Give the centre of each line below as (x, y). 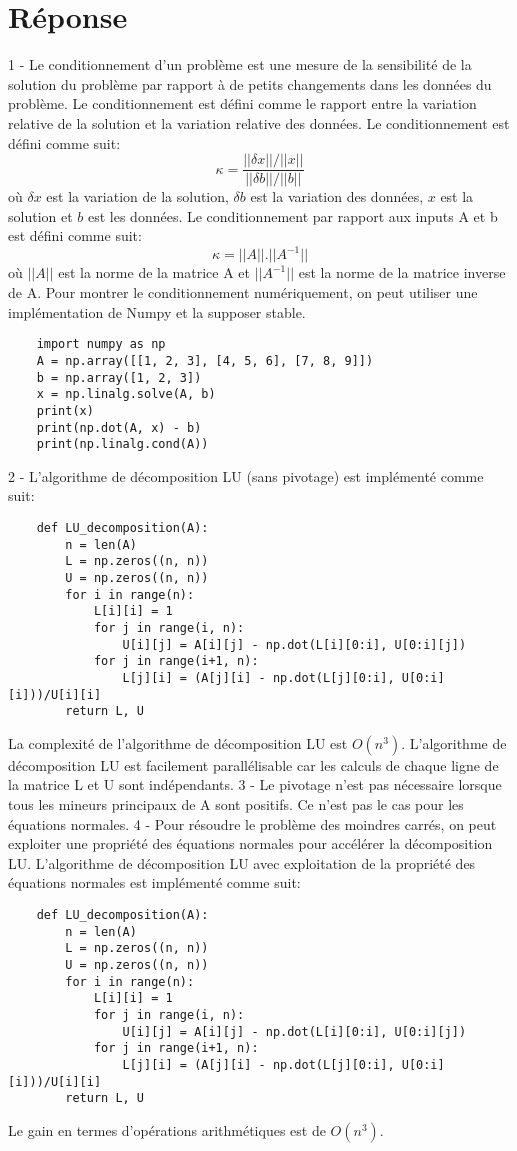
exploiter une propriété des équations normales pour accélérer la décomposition (250, 843)
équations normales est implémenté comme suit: (154, 882)
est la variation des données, (337, 196)
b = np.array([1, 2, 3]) (119, 377)
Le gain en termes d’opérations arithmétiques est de (167, 1129)
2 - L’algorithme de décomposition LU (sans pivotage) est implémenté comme (246, 475)
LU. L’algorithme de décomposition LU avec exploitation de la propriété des (242, 862)
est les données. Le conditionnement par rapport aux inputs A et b (292, 215)
